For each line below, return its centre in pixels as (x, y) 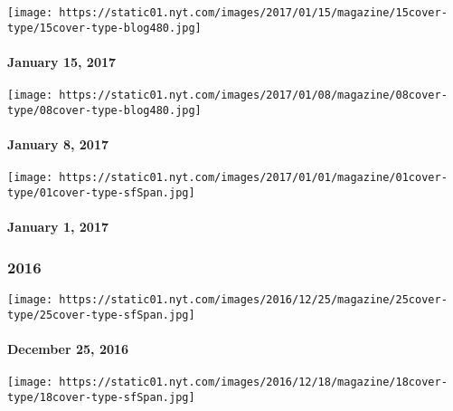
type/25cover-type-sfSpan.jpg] (101, 315)
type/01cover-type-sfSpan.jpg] (101, 192)
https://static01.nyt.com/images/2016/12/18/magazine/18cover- (253, 382)
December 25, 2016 (68, 348)
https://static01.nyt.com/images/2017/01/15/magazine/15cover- (253, 13)
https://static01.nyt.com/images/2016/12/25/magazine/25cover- (253, 299)
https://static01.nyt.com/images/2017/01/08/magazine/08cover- (253, 96)
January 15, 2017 (62, 61)
